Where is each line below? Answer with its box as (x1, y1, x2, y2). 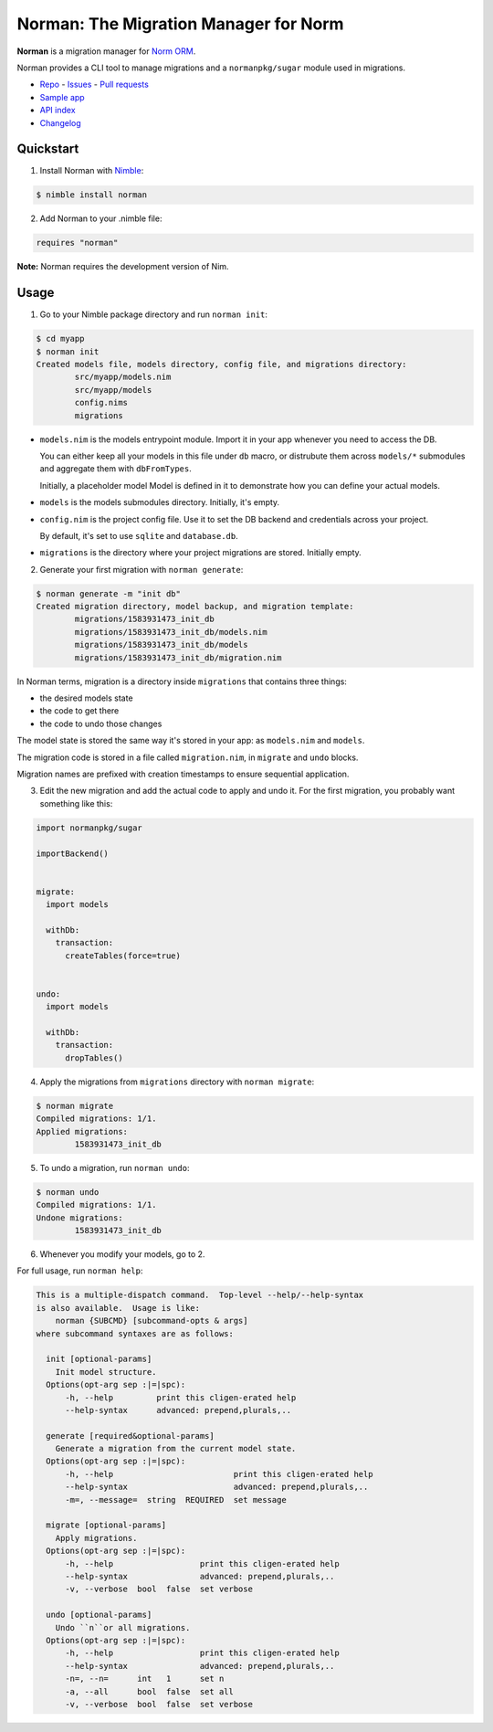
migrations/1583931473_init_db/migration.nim (74, 652, 282, 662)
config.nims (74, 397, 128, 408)
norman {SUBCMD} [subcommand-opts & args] (55, 1315, 248, 1326)
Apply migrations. (55, 1533, 138, 1543)
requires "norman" (36, 238, 119, 248)
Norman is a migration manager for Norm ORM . (16, 46, 196, 57)
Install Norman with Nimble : (39, 165, 144, 176)
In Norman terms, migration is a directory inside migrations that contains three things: (16, 676, 347, 687)
